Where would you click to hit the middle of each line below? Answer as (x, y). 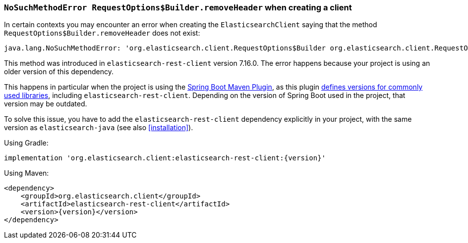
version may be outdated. (46, 104)
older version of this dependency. (59, 72)
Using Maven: (27, 173)
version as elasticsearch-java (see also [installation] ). (99, 128)
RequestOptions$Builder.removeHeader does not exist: (102, 33)
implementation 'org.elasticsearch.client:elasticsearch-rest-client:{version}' (165, 158)
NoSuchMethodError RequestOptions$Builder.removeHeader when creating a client (178, 7)
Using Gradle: (26, 143)
